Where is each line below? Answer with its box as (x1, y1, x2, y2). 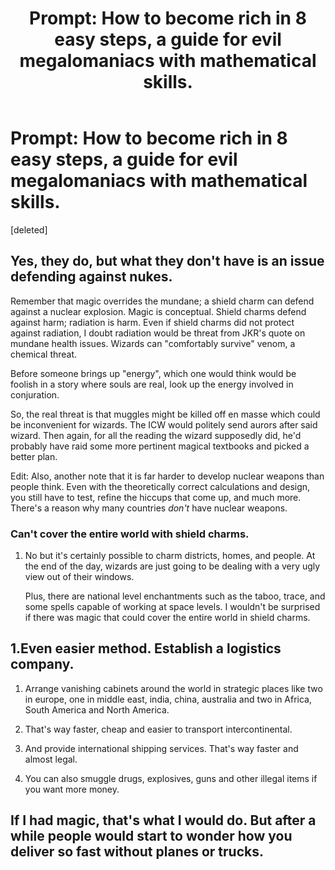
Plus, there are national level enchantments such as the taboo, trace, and (24, 590, 326, 602)
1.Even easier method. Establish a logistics (10, 640, 282, 657)
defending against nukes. (10, 268, 173, 286)
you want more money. (24, 783, 120, 795)
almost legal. (24, 753, 78, 765)
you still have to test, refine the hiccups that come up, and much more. (10, 491, 302, 503)
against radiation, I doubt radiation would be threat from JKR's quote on (10, 327, 306, 339)
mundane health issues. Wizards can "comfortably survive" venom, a (10, 337, 296, 349)
